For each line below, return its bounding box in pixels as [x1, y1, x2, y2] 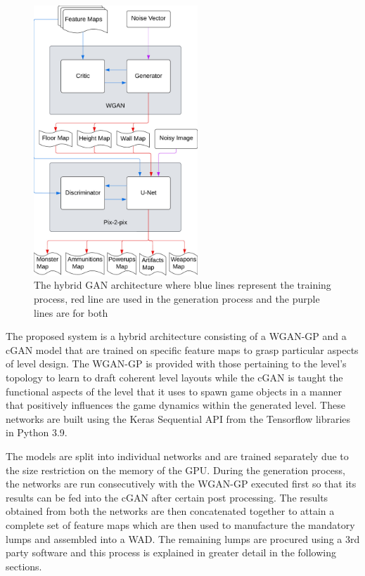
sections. [6, 558, 42, 573]
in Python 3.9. [6, 425, 68, 440]
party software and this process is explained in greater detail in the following [6, 545, 336, 560]
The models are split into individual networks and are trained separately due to [6, 449, 349, 464]
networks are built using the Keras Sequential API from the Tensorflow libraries [6, 411, 351, 426]
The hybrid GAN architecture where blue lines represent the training [34, 277, 331, 292]
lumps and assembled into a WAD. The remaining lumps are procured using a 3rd [6, 531, 360, 546]
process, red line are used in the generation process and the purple [34, 292, 320, 306]
